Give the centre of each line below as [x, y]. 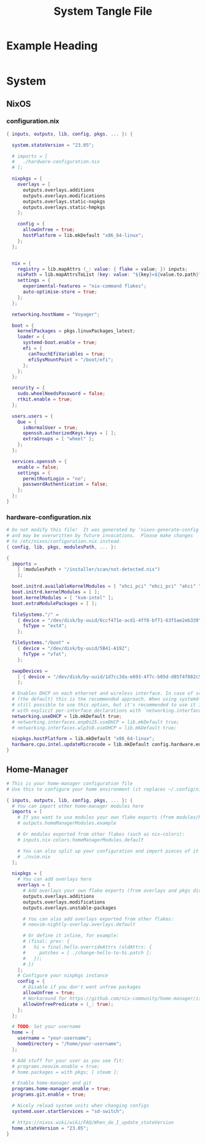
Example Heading [52, 46]
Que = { [27, 422]
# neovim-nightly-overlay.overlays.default [79, 925]
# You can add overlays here [55, 880]
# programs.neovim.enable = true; [56, 1066]
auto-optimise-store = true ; [60, 292]
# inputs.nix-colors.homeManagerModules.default [81, 840]
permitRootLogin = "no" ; [54, 478]
